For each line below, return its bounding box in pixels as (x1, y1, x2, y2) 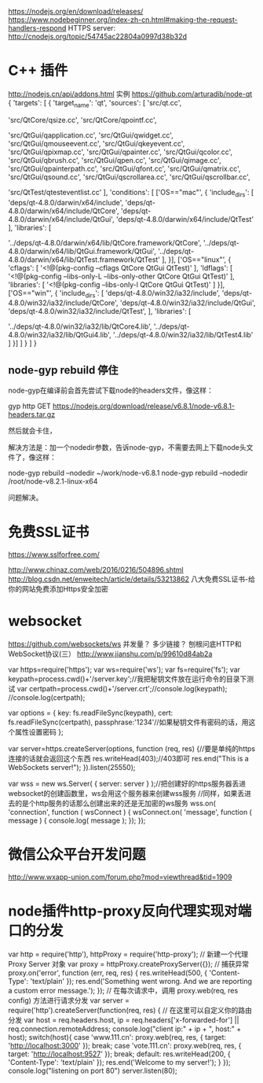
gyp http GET (8, 401, 51, 411)
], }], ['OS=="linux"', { (162, 255, 232, 264)
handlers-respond (8, 24, 67, 32)
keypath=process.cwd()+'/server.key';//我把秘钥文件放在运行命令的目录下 (8, 674, 247, 683)
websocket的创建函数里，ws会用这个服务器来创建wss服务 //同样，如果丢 (8, 789, 245, 798)
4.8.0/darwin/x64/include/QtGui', (8, 214, 115, 223)
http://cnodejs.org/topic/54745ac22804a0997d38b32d (8, 31, 187, 41)
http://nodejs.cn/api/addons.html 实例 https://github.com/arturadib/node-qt (8, 89, 253, 98)
